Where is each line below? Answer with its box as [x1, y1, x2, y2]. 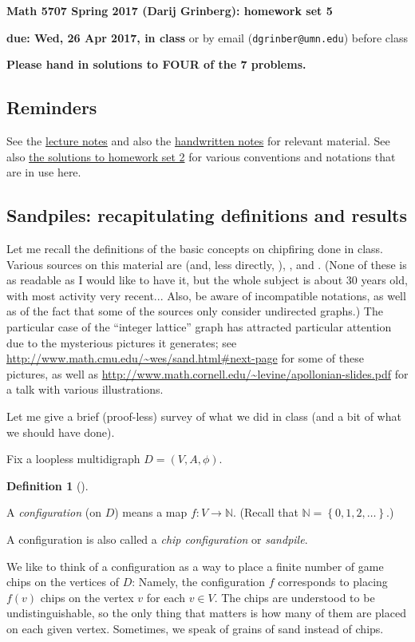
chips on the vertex [40, 588, 134, 605]
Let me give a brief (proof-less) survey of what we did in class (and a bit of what [6, 407, 401, 424]
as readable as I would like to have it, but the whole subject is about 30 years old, [6, 271, 408, 288]
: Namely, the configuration [132, 573, 266, 590]
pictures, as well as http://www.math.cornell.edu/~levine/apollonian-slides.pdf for [6, 365, 409, 382]
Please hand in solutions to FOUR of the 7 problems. [6, 56, 306, 73]
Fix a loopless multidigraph [6, 450, 140, 467]
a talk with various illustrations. [6, 381, 164, 398]
